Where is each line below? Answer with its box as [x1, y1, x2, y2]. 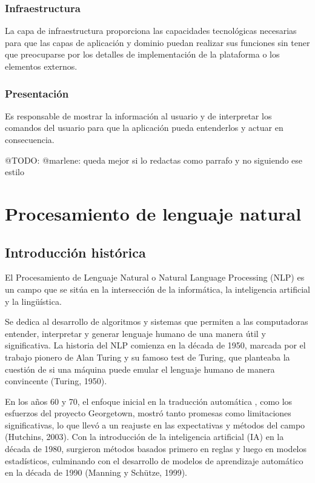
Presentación [5, 85, 69, 101]
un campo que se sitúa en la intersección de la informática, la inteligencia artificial [5, 282, 310, 295]
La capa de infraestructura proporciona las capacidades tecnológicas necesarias [5, 24, 297, 37]
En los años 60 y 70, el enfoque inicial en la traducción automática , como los [5, 395, 293, 407]
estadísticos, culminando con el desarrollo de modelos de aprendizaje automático [5, 454, 303, 467]
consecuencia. [5, 133, 55, 145]
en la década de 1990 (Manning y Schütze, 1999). [5, 466, 187, 479]
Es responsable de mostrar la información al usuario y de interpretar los [5, 109, 272, 122]
